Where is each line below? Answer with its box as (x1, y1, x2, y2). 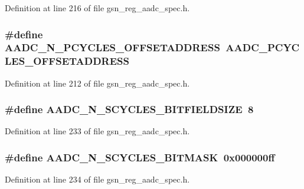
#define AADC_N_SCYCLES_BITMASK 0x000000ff (5, 150, 275, 164)
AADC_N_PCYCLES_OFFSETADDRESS (5, 40, 220, 55)
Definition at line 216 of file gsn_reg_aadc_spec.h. (5, 2, 190, 14)
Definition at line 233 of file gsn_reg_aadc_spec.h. (5, 125, 190, 137)
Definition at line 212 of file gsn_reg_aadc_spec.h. (5, 77, 190, 89)
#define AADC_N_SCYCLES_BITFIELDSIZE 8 (5, 102, 254, 117)
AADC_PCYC (225, 40, 300, 55)
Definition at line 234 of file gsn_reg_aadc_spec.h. (5, 173, 190, 185)
